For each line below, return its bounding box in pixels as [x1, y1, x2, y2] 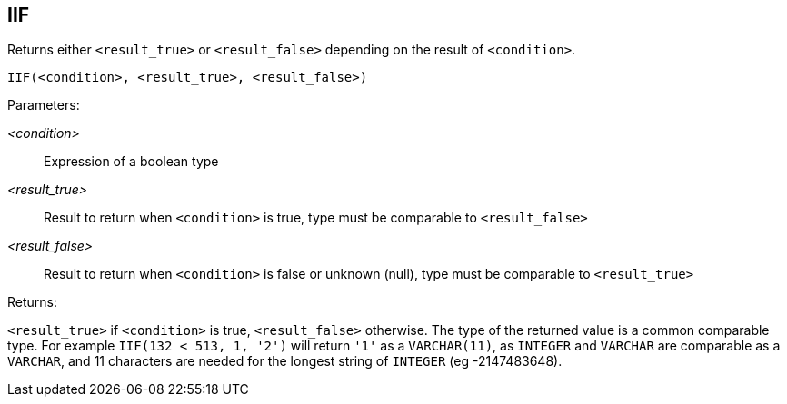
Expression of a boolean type [44, 153, 219, 170]
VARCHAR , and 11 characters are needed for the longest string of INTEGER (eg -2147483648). [7, 353, 563, 370]
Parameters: [7, 97, 80, 113]
